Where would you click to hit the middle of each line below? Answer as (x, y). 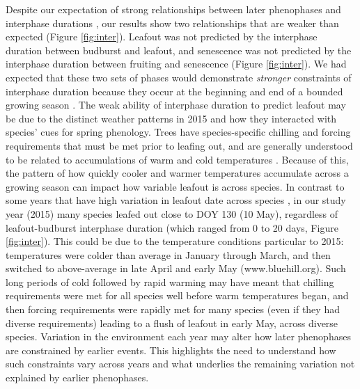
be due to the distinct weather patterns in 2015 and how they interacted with (171, 118)
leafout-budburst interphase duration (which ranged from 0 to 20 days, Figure (172, 227)
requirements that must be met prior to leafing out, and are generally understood (179, 145)
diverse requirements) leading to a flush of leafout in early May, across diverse (172, 323)
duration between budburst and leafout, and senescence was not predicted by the (179, 50)
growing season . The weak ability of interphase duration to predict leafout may (176, 105)
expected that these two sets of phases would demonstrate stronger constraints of (179, 77)
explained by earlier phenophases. (77, 378)
